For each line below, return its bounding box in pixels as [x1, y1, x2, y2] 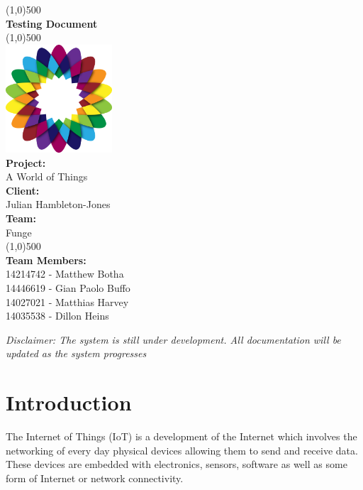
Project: [6, 155, 46, 170]
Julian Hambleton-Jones [6, 197, 111, 212]
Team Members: [6, 252, 86, 267]
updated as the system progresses [6, 346, 147, 361]
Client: [6, 183, 40, 197]
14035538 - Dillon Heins [6, 308, 109, 323]
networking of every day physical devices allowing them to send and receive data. [6, 442, 358, 457]
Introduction [6, 388, 132, 417]
